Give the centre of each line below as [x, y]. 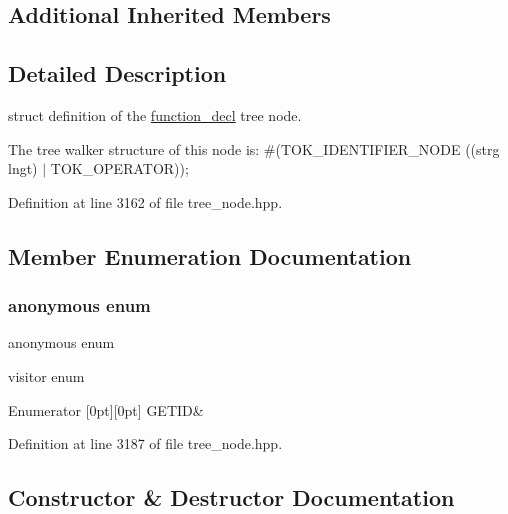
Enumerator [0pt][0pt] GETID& [106, 409]
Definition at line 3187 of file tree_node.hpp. [145, 443]
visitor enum [46, 375]
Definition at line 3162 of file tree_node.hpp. [145, 201]
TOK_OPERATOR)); [119, 168]
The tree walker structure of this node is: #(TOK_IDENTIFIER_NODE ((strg [254, 148]
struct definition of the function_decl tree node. [155, 114]
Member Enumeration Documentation [210, 255]
